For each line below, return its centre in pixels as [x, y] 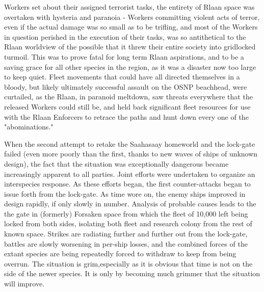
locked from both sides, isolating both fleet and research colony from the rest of [128, 223]
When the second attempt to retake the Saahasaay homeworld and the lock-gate [130, 143]
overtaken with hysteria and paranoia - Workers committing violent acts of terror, [132, 17]
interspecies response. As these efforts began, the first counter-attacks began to [127, 184]
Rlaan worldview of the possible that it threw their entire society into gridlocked [130, 47]
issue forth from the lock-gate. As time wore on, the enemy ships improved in [125, 193]
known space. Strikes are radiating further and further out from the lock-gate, [126, 234]
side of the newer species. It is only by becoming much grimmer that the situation [132, 273]
